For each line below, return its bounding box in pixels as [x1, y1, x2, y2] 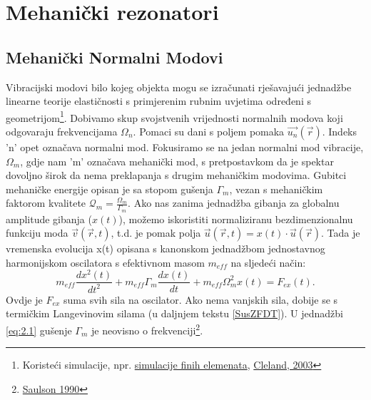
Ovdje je [6, 292, 43, 307]
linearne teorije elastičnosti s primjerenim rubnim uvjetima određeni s [6, 93, 311, 108]
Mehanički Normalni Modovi [6, 46, 223, 68]
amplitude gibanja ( [6, 211, 92, 226]
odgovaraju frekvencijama [6, 124, 118, 139]
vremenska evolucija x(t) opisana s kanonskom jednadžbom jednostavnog [6, 241, 325, 256]
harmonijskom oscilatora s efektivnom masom [6, 255, 205, 270]
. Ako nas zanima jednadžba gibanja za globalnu [128, 195, 340, 210]
